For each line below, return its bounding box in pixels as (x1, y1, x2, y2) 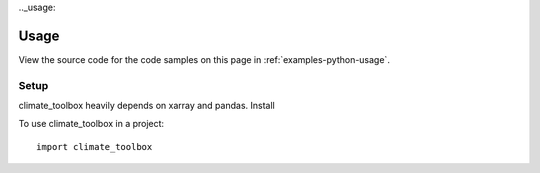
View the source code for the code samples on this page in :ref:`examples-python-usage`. (18, 53, 390, 65)
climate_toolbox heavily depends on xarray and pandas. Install (18, 100, 275, 112)
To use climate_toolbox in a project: (18, 118, 165, 130)
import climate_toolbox (36, 141, 153, 152)
